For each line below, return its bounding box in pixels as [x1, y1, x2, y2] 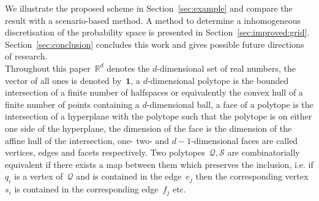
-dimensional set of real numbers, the [157, 61, 296, 74]
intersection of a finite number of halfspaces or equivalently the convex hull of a [5, 86, 303, 99]
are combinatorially [227, 146, 300, 159]
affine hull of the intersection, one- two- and [5, 134, 170, 146]
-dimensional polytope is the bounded [147, 74, 289, 86]
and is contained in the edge [76, 170, 182, 183]
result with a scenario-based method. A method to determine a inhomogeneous [5, 13, 301, 26]
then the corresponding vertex [195, 170, 309, 183]
